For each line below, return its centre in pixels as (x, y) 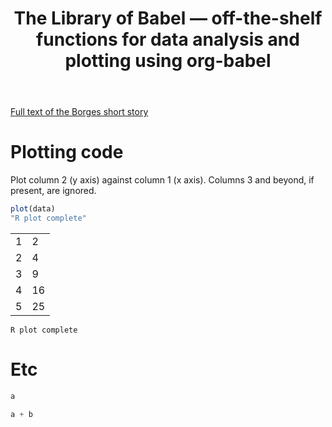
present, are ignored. (53, 191)
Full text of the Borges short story (79, 112)
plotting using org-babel (168, 61)
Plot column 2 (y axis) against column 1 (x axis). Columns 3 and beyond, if (162, 180)
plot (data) (33, 209)
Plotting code (67, 152)
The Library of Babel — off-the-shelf (168, 18)
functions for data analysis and (168, 39)
